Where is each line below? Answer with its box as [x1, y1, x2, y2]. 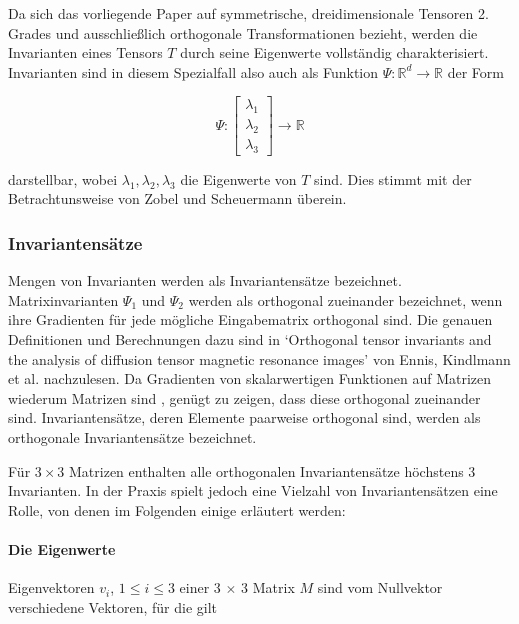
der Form [447, 61, 504, 82]
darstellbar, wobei [8, 168, 118, 189]
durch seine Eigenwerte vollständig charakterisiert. [180, 42, 489, 63]
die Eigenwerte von [180, 168, 297, 189]
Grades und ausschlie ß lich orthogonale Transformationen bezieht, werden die [8, 22, 478, 43]
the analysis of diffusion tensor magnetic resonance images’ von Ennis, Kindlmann [8, 348, 511, 369]
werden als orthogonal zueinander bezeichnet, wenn [188, 289, 503, 310]
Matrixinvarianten [8, 289, 119, 310]
